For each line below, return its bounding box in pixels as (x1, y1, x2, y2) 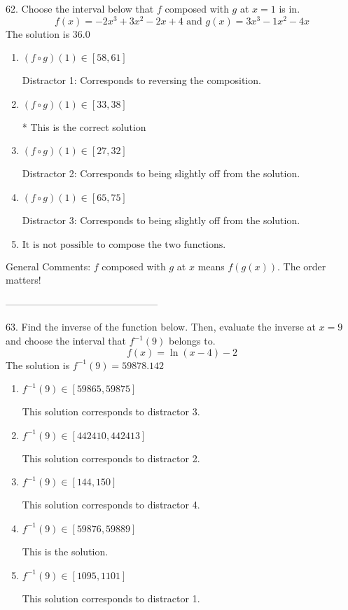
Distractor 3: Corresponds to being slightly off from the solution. (22, 213, 300, 228)
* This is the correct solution (22, 119, 146, 134)
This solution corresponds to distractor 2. (22, 450, 200, 465)
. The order (277, 258, 326, 273)
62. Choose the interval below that (6, 1, 154, 15)
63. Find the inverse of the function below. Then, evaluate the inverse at (6, 319, 316, 334)
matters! (6, 272, 41, 287)
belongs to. (168, 333, 216, 348)
